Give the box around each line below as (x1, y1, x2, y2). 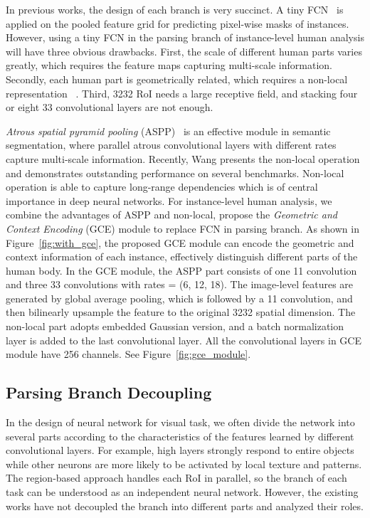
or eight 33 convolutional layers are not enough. (6, 100, 213, 115)
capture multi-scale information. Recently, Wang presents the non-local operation (6, 151, 360, 166)
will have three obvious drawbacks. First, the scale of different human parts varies (6, 43, 362, 58)
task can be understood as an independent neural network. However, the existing (6, 485, 359, 499)
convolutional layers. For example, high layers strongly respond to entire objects (6, 443, 354, 458)
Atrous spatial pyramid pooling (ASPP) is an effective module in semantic (6, 123, 331, 138)
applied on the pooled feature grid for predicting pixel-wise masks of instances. (6, 16, 349, 31)
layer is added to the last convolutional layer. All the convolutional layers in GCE (6, 332, 361, 347)
